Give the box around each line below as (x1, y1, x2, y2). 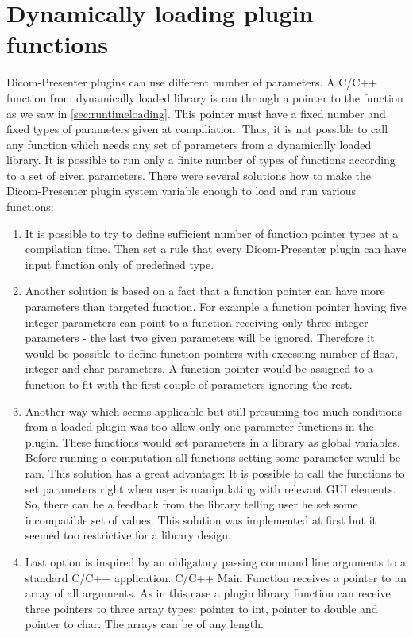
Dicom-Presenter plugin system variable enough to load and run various (6, 182, 356, 199)
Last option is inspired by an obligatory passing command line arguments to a (25, 553, 406, 570)
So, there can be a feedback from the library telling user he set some (25, 496, 358, 512)
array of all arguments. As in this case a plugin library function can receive (25, 585, 391, 601)
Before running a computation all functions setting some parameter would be (25, 449, 401, 466)
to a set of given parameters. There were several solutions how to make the (6, 167, 371, 183)
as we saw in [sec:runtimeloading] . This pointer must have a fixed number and (6, 105, 386, 121)
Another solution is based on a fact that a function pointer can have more (25, 282, 385, 299)
